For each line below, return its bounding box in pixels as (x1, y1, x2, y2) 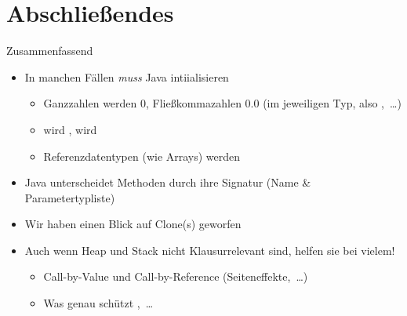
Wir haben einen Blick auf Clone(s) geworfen (24, 216, 242, 232)
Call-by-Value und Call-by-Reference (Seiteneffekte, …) (43, 268, 308, 285)
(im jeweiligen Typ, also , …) (263, 95, 402, 111)
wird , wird (43, 121, 97, 137)
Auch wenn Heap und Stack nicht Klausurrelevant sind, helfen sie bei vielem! (24, 242, 395, 258)
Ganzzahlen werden (43, 95, 137, 111)
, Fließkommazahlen (146, 95, 242, 111)
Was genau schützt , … (43, 295, 154, 311)
